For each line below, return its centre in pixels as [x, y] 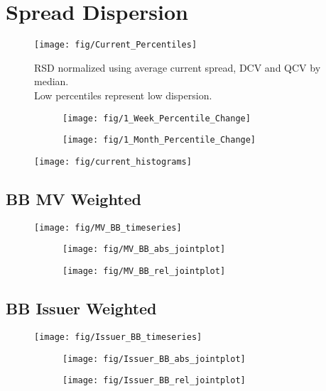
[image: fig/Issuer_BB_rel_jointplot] [154, 381]
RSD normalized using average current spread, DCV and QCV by [178, 67]
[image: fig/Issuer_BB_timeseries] [118, 337]
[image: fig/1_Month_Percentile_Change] [159, 140]
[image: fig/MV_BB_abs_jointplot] [144, 249]
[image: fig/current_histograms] [113, 161]
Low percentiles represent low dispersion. [123, 95]
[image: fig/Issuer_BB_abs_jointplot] [154, 359]
